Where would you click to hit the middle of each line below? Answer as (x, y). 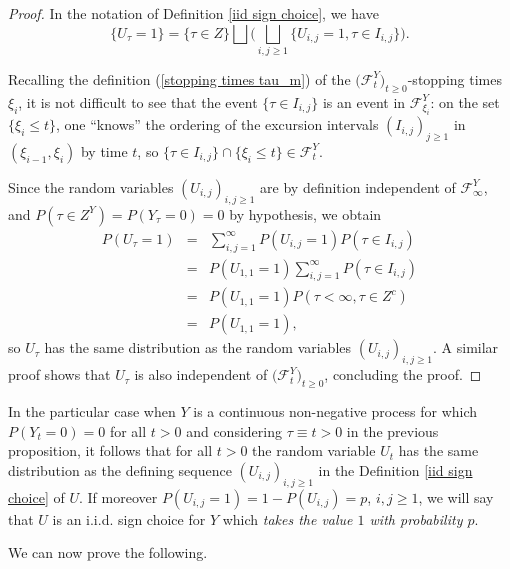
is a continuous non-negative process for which (335, 411)
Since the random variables (91, 186)
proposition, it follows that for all (110, 450)
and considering (234, 430)
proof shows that (59, 374)
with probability (416, 518)
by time (104, 150)
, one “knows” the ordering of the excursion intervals (217, 124)
